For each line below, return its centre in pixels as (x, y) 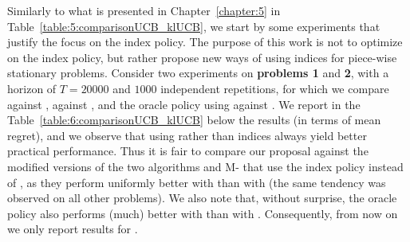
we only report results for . (73, 229)
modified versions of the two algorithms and (114, 166)
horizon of (32, 88)
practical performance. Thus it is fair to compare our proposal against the (188, 151)
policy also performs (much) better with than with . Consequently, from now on (203, 213)
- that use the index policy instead (319, 166)
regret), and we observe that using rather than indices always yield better (187, 135)
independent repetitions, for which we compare (275, 88)
